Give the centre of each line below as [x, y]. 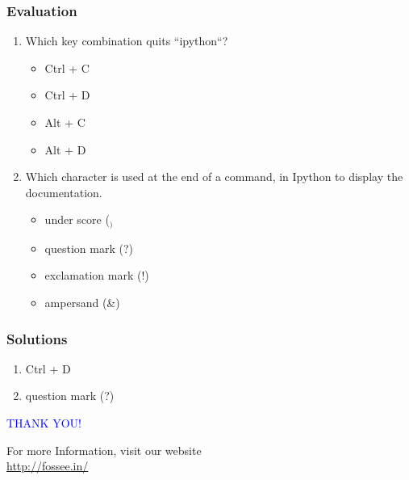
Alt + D [65, 149]
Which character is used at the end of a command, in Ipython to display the [214, 177]
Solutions [37, 338]
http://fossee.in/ [48, 466]
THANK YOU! [44, 423]
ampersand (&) [82, 303]
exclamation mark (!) [97, 275]
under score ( [77, 219]
